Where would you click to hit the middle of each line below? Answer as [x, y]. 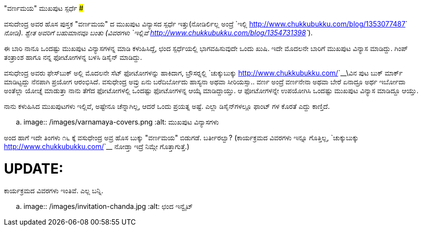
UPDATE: [34, 168]
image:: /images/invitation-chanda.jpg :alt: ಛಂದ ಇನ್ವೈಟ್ [108, 206]
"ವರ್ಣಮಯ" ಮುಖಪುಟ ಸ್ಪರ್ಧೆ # [44, 8]
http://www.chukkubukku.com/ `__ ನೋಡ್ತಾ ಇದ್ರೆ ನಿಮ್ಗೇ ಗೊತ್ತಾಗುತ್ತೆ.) [97, 146]
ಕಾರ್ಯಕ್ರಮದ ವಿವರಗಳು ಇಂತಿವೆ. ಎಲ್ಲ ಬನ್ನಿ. [54, 190]
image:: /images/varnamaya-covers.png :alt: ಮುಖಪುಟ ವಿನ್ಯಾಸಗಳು [121, 122]
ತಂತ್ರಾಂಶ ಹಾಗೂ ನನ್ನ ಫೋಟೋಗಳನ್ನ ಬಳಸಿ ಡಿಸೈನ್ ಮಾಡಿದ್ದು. [73, 57]
